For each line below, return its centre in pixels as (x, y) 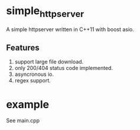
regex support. (33, 81)
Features (23, 47)
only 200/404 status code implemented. (64, 68)
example (28, 104)
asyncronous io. (34, 74)
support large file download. (49, 62)
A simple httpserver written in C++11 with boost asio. (70, 29)
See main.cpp (23, 121)
